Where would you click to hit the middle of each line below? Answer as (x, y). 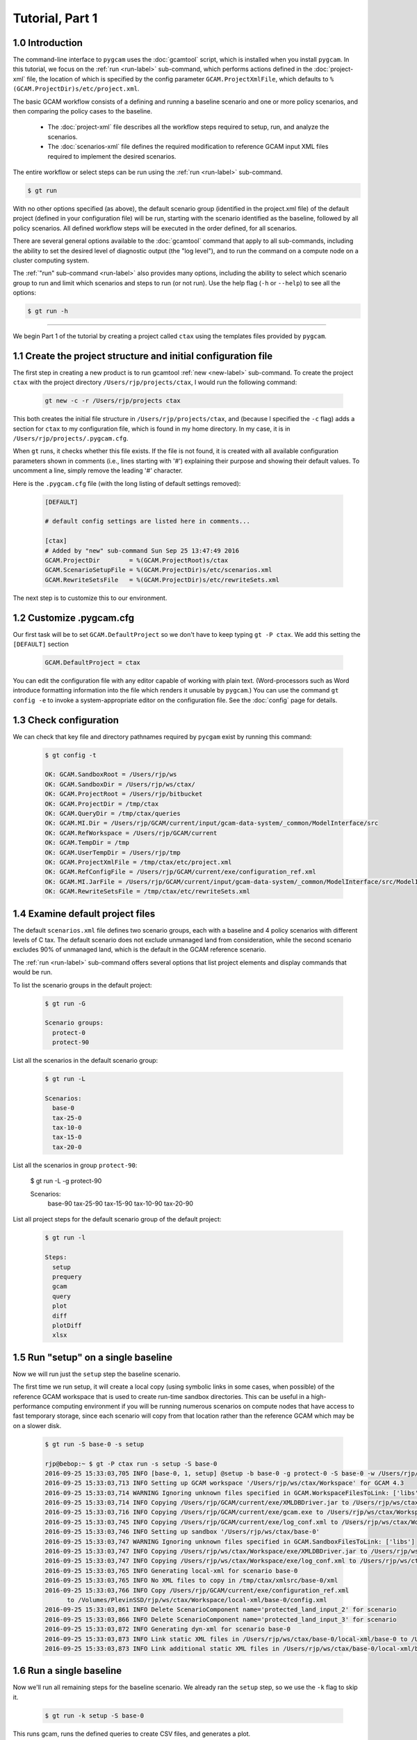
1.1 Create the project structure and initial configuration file (143, 356)
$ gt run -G (65, 1003)
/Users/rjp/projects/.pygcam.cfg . (71, 438)
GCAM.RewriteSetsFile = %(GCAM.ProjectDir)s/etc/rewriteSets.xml (162, 580)
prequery (67, 1276)
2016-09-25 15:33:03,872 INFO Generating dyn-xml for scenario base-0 (168, 1629)
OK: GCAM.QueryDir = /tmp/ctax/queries (113, 814)
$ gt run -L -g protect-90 (66, 1181)
